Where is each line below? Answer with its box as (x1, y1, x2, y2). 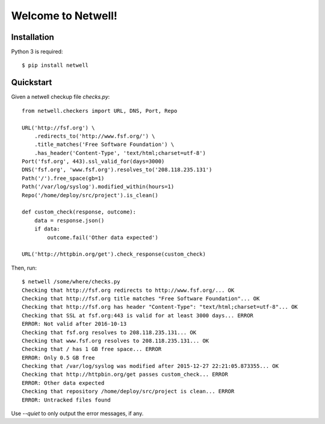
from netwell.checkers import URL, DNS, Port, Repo (22, 107, 178, 114)
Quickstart (11, 77, 52, 87)
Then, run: (11, 264, 37, 271)
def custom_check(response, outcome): (22, 209, 137, 215)
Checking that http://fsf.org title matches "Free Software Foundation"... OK (22, 295, 260, 302)
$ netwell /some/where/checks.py (22, 278, 120, 285)
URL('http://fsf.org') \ (22, 124, 95, 131)
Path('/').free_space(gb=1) (22, 175, 105, 182)
